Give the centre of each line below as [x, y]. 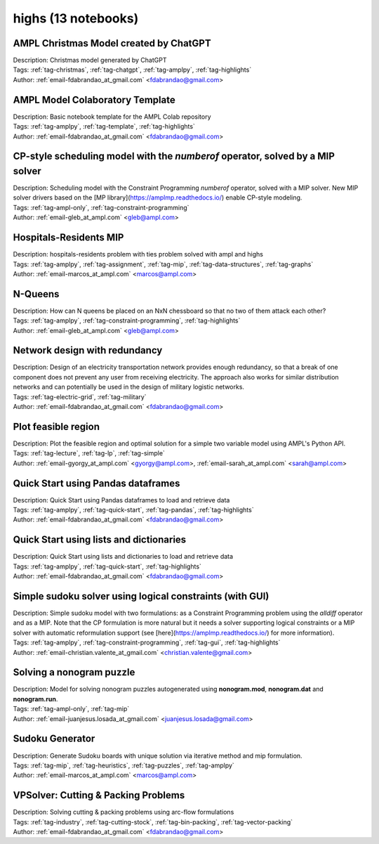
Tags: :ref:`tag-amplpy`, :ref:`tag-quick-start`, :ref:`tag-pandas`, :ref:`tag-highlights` [133, 510]
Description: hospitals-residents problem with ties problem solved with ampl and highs [138, 254]
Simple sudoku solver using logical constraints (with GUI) [141, 596]
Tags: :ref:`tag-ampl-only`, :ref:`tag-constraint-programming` [101, 207]
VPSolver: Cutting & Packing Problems [99, 795]
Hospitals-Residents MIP [68, 238]
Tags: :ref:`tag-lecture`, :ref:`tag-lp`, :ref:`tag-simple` [89, 453]
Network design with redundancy [88, 350]
